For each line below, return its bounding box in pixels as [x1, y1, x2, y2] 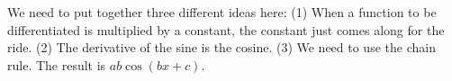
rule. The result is [7, 55, 106, 74]
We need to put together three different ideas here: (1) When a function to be [7, 3, 437, 21]
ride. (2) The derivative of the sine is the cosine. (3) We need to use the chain [7, 38, 436, 57]
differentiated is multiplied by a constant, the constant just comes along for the [7, 20, 445, 39]
